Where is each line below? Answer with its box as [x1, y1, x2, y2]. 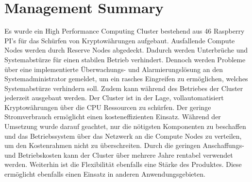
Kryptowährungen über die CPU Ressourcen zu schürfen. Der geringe [4, 102, 211, 112]
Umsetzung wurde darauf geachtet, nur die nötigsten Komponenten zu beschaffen [4, 121, 246, 131]
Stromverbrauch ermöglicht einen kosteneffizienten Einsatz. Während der [4, 111, 221, 122]
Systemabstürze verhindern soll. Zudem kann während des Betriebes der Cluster [4, 83, 243, 93]
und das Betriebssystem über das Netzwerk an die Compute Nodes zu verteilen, [4, 130, 242, 141]
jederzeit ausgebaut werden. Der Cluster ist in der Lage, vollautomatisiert [4, 92, 224, 103]
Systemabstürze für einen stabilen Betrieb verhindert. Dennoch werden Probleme [4, 54, 246, 64]
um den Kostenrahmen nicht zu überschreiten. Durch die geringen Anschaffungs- [4, 140, 244, 150]
